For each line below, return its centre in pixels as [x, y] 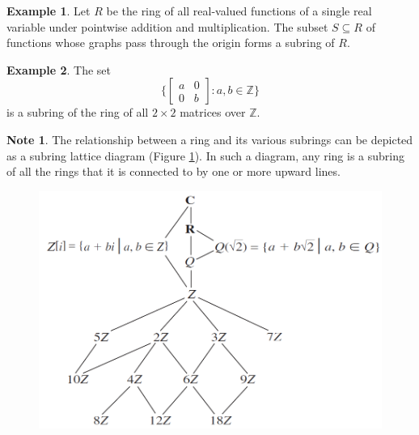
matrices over [213, 112]
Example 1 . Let [49, 11]
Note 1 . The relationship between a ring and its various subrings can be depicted [210, 139]
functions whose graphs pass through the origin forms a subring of [171, 43]
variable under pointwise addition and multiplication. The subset [167, 26]
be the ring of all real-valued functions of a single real [239, 11]
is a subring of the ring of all [78, 112]
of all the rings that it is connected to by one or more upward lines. [174, 171]
